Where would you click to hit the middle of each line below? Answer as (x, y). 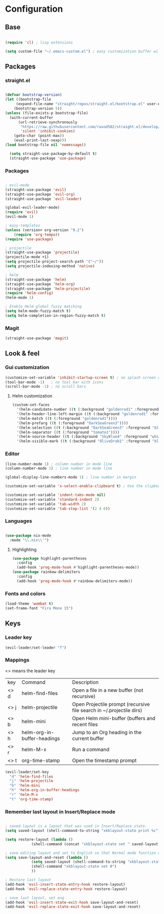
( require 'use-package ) (29, 239)
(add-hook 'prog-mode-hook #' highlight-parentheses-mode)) (78, 567)
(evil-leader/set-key (27, 772)
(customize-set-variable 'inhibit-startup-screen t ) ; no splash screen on (84, 377)
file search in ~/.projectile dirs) (107, 710)
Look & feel (22, 354)
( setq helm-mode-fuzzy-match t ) (38, 311)
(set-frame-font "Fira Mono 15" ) (39, 608)
